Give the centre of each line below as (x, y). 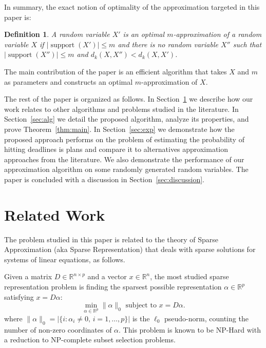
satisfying (19, 296)
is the (141, 318)
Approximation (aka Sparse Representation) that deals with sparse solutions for (130, 249)
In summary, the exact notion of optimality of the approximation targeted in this (132, 7)
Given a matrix (28, 276)
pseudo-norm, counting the (206, 318)
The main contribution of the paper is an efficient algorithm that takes (116, 71)
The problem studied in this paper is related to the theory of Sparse (111, 239)
